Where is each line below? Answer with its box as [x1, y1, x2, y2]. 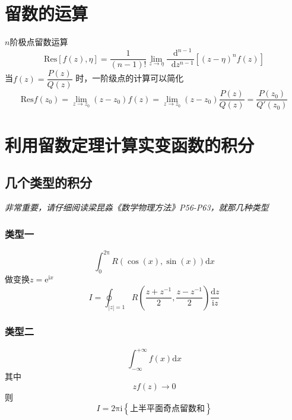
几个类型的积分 [5, 173, 92, 192]
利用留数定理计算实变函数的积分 [5, 132, 255, 157]
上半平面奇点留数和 [129, 405, 205, 413]
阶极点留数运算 [9, 36, 68, 48]
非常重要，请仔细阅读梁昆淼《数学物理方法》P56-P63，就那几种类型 [5, 201, 269, 213]
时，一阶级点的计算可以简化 [75, 72, 184, 84]
